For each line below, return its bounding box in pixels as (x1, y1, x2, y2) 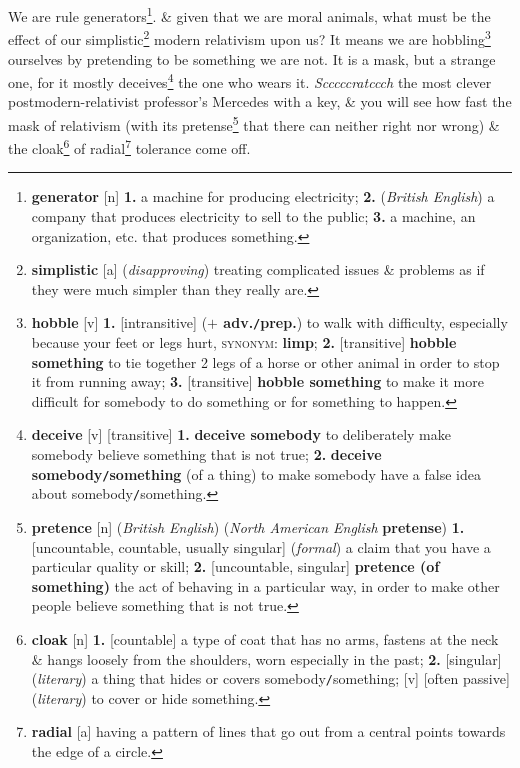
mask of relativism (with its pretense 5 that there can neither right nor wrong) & (8, 111, 500, 135)
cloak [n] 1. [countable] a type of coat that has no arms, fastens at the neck (31, 628, 499, 649)
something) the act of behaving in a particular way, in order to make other (31, 575, 500, 596)
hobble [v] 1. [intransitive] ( (31, 312, 208, 333)
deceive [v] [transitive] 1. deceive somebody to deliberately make (31, 424, 451, 445)
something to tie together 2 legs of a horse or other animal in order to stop (31, 351, 500, 372)
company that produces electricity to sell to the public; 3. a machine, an (31, 206, 476, 227)
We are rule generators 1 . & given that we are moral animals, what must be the (8, 3, 491, 26)
